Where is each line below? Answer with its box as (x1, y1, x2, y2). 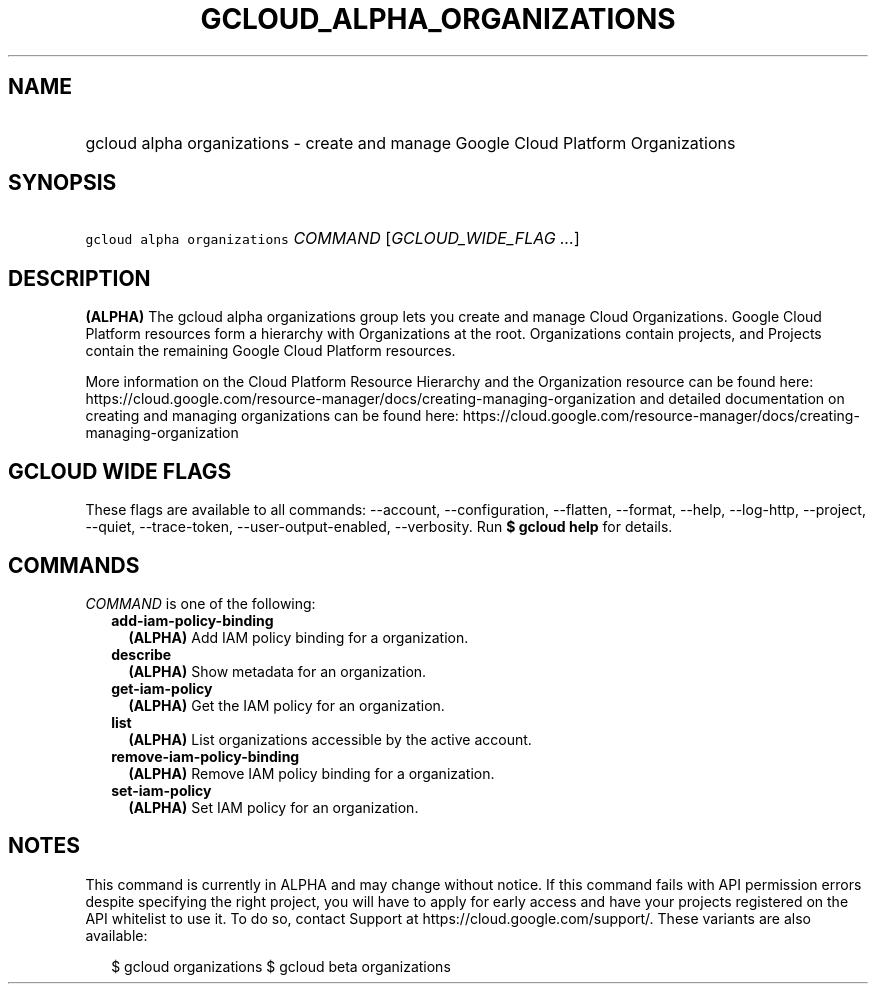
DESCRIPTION (8, 265, 151, 291)
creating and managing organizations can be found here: (85, 407, 459, 425)
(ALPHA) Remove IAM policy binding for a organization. (128, 764, 495, 782)
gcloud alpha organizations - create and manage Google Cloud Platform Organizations (85, 132, 736, 153)
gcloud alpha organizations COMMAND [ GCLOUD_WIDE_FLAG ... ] (85, 228, 580, 249)
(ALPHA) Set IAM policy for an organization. (128, 798, 419, 816)
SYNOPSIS (8, 170, 117, 196)
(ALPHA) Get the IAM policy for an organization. (128, 696, 445, 714)
